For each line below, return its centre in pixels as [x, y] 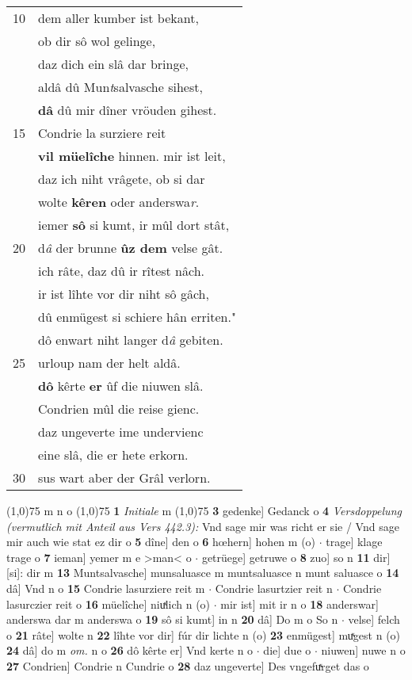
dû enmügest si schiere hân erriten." [137, 317]
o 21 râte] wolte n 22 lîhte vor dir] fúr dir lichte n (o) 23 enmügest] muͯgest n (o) [204, 634]
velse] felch [374, 619]
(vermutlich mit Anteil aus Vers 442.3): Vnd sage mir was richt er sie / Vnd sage [203, 526]
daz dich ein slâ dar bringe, [113, 64]
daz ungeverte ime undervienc [121, 432]
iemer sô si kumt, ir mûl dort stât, [134, 225]
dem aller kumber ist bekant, [118, 18]
